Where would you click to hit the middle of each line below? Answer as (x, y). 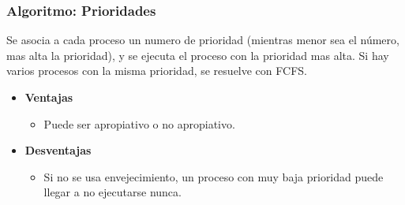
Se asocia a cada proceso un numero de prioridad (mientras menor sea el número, (203, 40)
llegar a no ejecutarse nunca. (112, 192)
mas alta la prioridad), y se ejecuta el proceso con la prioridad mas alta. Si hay (198, 55)
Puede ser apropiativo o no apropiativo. (139, 123)
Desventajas (58, 150)
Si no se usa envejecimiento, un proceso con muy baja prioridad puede (214, 176)
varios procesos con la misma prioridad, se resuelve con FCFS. (157, 71)
